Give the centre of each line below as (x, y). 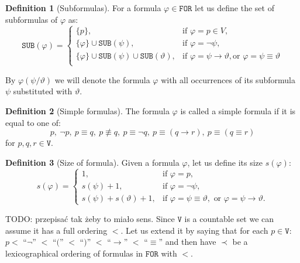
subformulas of (32, 19)
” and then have (187, 242)
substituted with (43, 91)
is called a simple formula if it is (238, 111)
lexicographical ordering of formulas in (74, 253)
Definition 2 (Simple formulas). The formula (87, 111)
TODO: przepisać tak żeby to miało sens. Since (90, 218)
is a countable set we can (229, 218)
